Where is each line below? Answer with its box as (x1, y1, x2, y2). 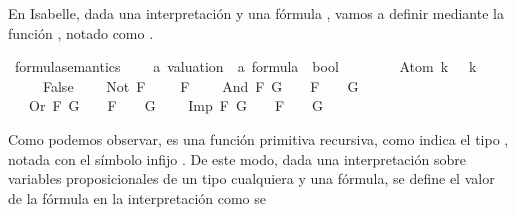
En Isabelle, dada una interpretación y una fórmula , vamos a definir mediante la (8, 3, 504, 23)
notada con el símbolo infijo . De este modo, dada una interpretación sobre (8, 148, 466, 169)
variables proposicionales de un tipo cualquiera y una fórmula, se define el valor (8, 168, 495, 189)
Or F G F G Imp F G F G (28, 95, 324, 116)
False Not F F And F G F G (42, 75, 359, 96)
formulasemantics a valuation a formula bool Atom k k (14, 56, 477, 77)
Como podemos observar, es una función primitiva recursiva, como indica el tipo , (8, 128, 509, 149)
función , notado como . (8, 22, 154, 43)
